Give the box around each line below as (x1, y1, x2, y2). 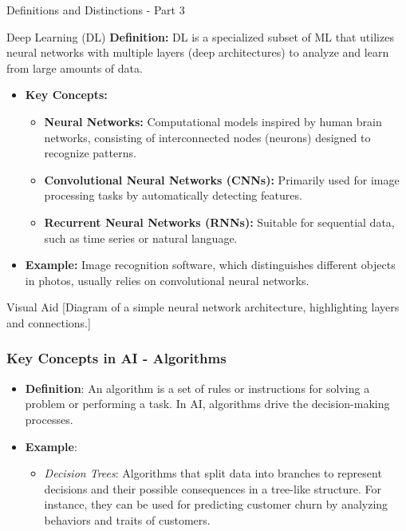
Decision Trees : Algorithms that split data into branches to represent (44, 465, 382, 481)
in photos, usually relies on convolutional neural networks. (25, 271, 309, 288)
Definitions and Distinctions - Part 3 (6, 2, 185, 18)
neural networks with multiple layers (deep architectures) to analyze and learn (6, 44, 389, 61)
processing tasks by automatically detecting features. (44, 187, 302, 204)
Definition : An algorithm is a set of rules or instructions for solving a (25, 379, 370, 396)
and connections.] (6, 314, 91, 331)
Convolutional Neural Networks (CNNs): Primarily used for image (44, 171, 400, 188)
